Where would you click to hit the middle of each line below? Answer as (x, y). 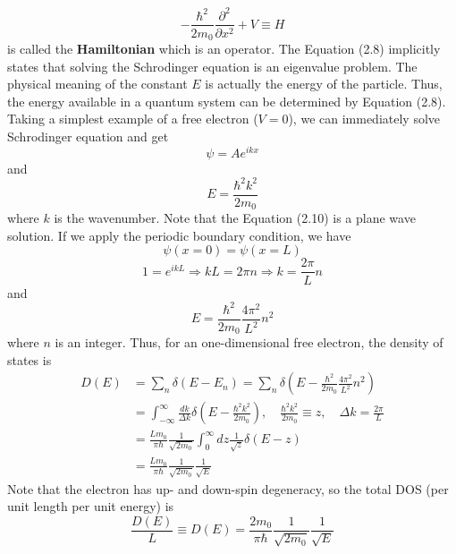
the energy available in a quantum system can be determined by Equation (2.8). (227, 101)
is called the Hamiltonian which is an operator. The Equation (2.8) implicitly (224, 49)
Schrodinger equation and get (88, 136)
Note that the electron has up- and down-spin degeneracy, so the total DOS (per (228, 488)
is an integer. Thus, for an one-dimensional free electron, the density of (249, 342)
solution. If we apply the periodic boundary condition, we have (179, 235)
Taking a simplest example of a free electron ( (133, 119)
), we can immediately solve (364, 119)
